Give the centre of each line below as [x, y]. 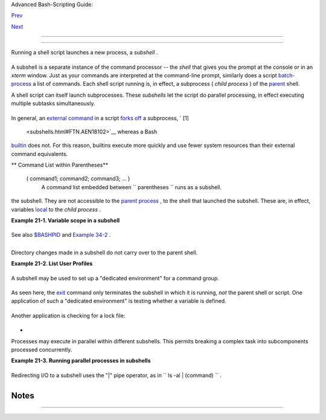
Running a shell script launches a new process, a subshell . [85, 53]
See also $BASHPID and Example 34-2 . [61, 235]
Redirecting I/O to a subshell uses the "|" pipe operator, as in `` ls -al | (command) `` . [116, 375]
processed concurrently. [42, 349]
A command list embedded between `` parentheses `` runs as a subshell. [131, 187]
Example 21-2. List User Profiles [52, 263]
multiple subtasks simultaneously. [53, 103]
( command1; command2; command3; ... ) [78, 179]
